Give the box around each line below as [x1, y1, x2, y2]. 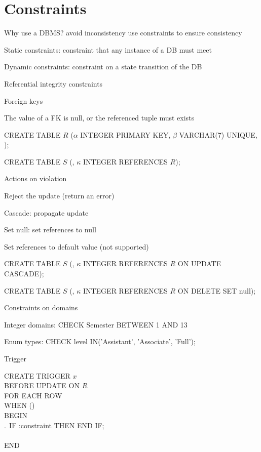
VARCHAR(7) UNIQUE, [179, 129, 257, 140]
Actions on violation [4, 173, 67, 184]
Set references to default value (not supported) [4, 241, 149, 252]
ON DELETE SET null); [177, 285, 256, 296]
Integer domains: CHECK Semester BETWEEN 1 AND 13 [4, 319, 188, 330]
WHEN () [4, 400, 35, 410]
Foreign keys [4, 95, 43, 106]
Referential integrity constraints [4, 78, 103, 89]
